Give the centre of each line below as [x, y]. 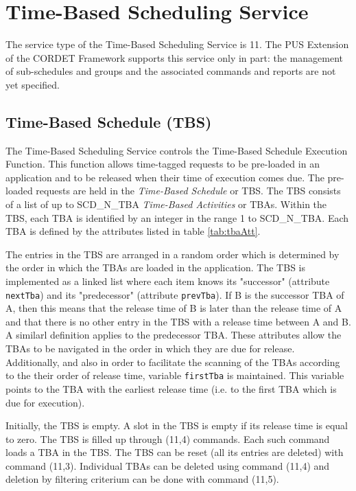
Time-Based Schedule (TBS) [109, 121]
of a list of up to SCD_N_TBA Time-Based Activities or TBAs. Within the [166, 204]
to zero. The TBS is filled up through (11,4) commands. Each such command [168, 438]
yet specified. [33, 84]
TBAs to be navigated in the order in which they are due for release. [150, 349]
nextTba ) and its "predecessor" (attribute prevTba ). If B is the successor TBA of [175, 294]
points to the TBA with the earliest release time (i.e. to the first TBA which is [171, 388]
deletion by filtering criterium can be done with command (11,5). [142, 479]
